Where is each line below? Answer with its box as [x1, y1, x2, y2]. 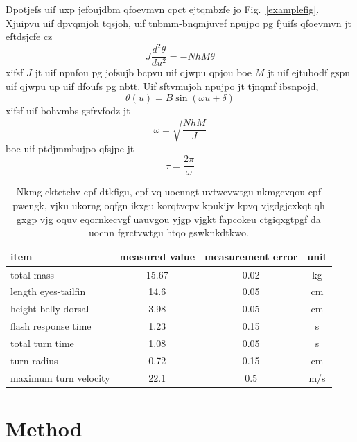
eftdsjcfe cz [6, 29, 53, 44]
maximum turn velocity [10, 370, 110, 384]
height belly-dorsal [10, 301, 89, 316]
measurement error [204, 249, 298, 263]
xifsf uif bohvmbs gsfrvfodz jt [6, 103, 130, 117]
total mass [10, 267, 55, 281]
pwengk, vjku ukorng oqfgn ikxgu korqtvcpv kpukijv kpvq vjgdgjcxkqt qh [12, 197, 325, 212]
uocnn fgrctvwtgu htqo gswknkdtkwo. [89, 225, 249, 240]
